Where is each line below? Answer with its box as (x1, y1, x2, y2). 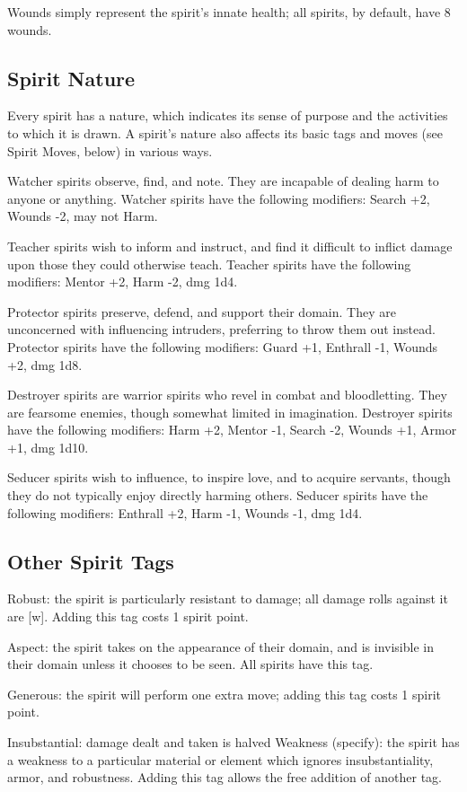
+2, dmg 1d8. (7, 355, 83, 374)
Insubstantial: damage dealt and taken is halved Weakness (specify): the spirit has (7, 733, 460, 752)
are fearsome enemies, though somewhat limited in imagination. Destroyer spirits (7, 402, 453, 421)
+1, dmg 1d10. (7, 437, 89, 456)
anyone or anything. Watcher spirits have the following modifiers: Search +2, (7, 189, 430, 207)
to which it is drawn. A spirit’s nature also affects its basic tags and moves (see (7, 123, 443, 142)
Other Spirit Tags (7, 547, 174, 575)
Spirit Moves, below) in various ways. (7, 141, 213, 160)
